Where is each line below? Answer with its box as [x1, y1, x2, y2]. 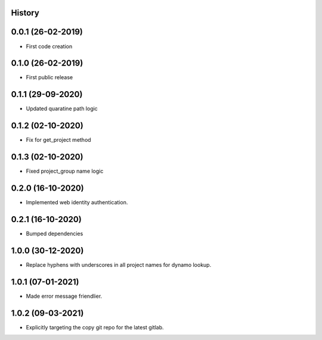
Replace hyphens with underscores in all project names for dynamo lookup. [26, 261, 212, 268]
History [11, 8, 40, 18]
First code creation [26, 42, 73, 50]
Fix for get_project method [26, 136, 92, 144]
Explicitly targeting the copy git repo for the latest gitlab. [26, 323, 164, 330]
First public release [26, 74, 73, 81]
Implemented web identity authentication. [26, 199, 128, 206]
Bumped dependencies [26, 230, 83, 237]
